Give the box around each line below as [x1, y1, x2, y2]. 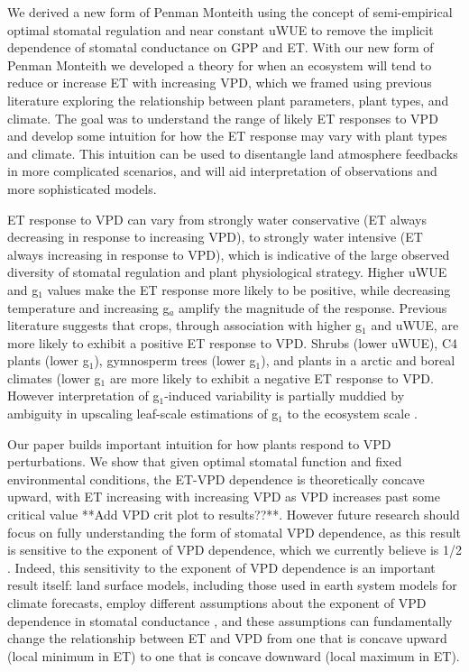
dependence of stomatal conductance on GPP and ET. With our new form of [7, 38, 434, 57]
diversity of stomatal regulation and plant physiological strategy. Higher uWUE [7, 262, 447, 281]
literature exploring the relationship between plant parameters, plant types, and [7, 90, 449, 109]
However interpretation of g [7, 386, 160, 405]
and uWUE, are [371, 316, 459, 335]
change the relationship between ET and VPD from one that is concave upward [7, 629, 447, 648]
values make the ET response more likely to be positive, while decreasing [47, 280, 451, 299]
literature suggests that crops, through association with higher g [7, 316, 363, 335]
